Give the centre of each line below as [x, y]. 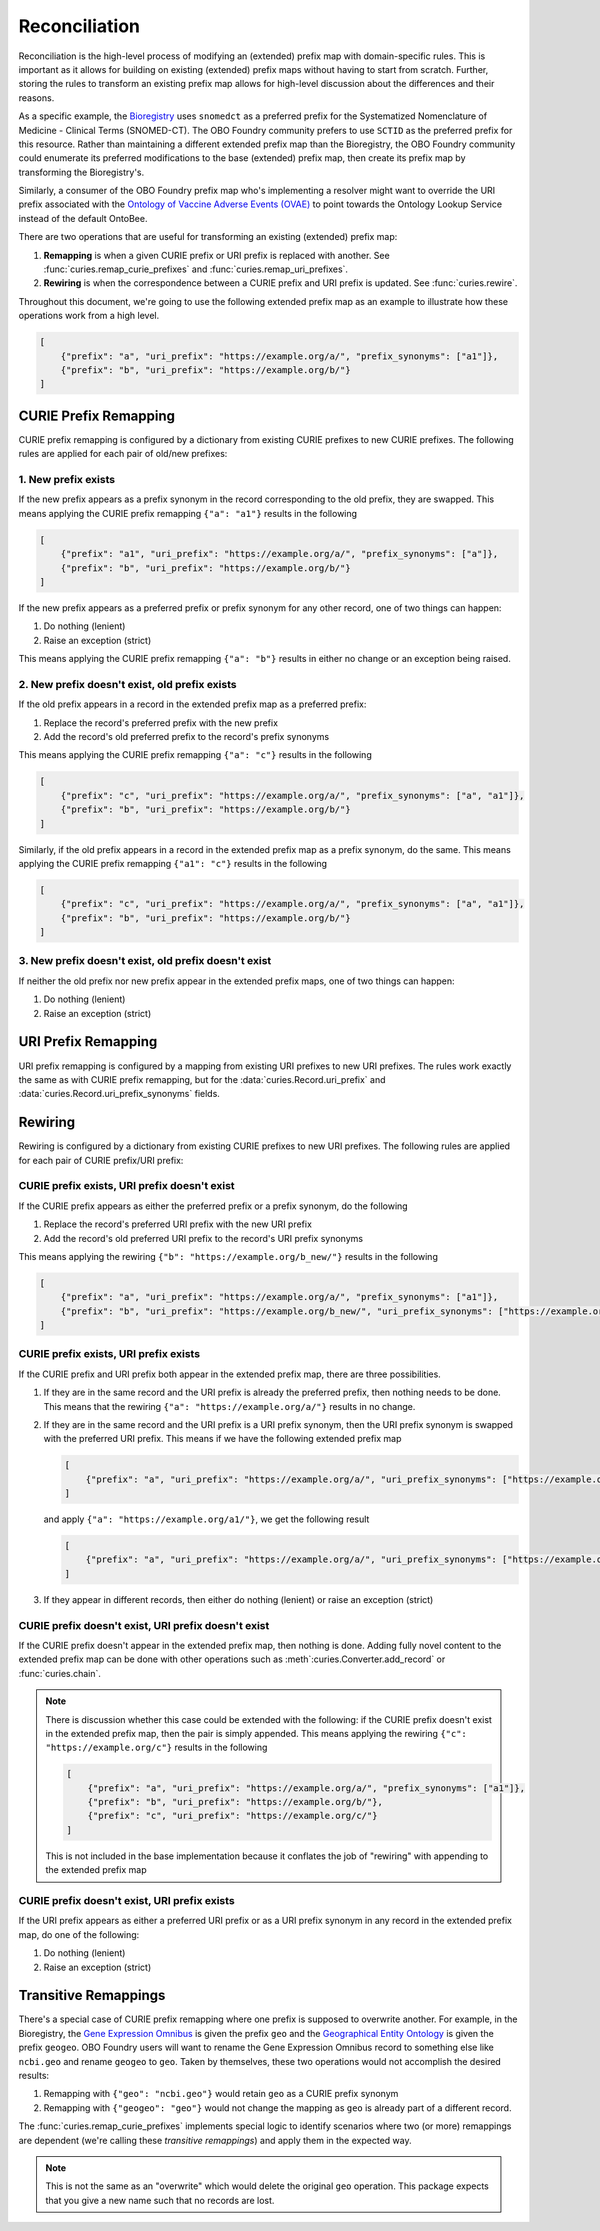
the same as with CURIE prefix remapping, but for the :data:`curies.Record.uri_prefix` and [202, 1079]
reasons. [36, 97]
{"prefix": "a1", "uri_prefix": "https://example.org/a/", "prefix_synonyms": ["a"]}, [279, 554]
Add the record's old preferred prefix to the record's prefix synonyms [186, 736]
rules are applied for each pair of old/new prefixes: [123, 454]
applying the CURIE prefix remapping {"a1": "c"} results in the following [173, 863]
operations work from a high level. [89, 316]
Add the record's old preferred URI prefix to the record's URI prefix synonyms [203, 1238]
